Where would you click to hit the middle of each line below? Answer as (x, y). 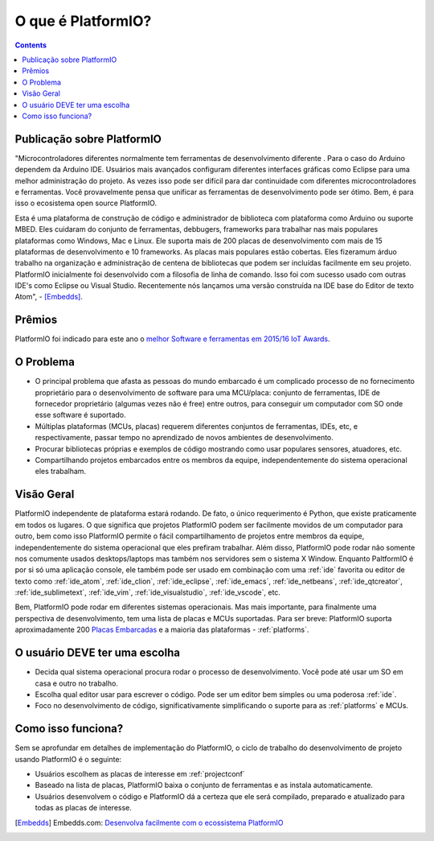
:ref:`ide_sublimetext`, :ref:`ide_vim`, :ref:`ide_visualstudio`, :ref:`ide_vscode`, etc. (148, 592)
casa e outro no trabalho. (76, 683)
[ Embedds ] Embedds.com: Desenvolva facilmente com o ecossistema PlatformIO (149, 822)
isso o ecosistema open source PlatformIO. (86, 203)
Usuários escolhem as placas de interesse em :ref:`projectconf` (140, 774)
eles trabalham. (61, 472)
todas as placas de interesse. (84, 808)
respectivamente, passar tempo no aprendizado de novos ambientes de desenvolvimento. (184, 438)
